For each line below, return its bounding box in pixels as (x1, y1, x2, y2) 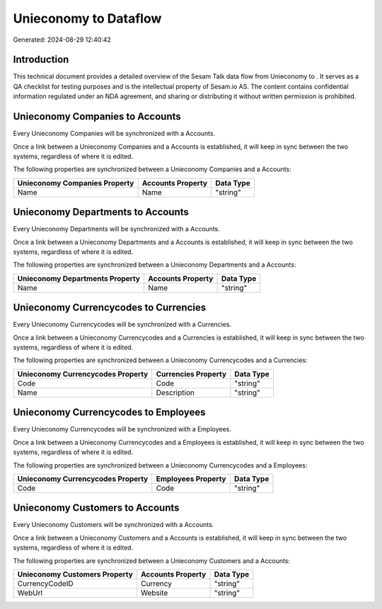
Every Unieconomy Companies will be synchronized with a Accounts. (13, 129, 216, 138)
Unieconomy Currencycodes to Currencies (13, 301, 207, 314)
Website (140, 588, 168, 598)
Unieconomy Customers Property (17, 569, 134, 579)
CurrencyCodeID (17, 579, 74, 588)
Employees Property (156, 474, 226, 484)
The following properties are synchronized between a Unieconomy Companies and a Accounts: (13, 165, 291, 173)
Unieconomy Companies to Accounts (13, 110, 182, 123)
